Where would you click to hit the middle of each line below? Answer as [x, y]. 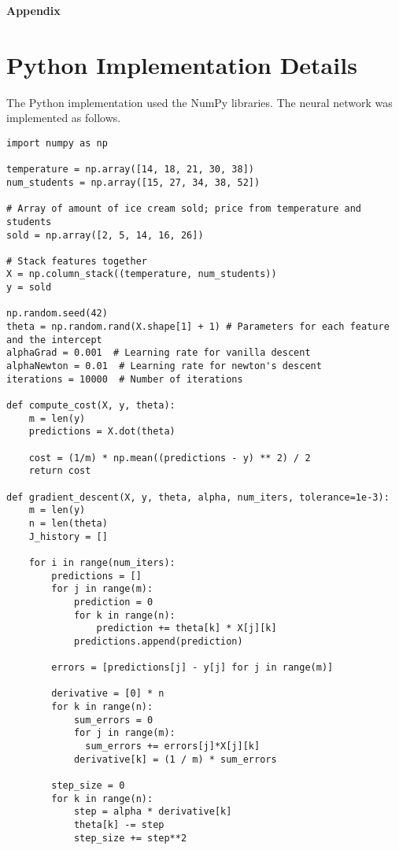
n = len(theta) [68, 523]
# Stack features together [77, 261]
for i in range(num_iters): [102, 562]
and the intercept [54, 340]
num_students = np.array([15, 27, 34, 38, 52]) [133, 182]
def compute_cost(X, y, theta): [91, 406]
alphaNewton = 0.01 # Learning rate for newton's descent [164, 366]
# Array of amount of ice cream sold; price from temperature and [184, 209]
